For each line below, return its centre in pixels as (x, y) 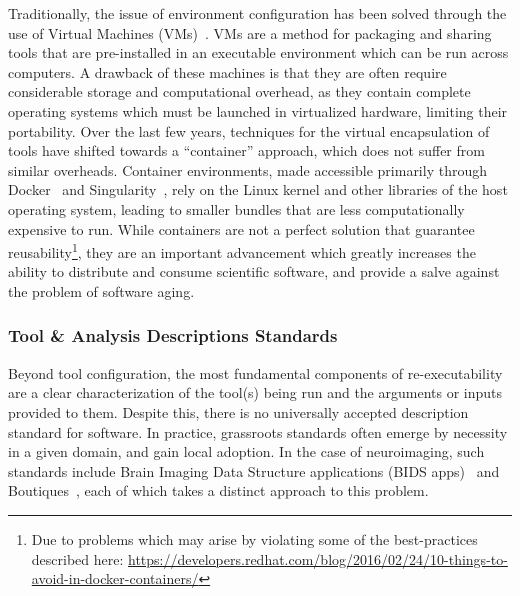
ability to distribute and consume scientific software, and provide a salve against (254, 271)
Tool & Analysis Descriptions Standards (173, 335)
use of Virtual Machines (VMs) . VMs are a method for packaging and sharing (250, 32)
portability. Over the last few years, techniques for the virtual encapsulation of (249, 130)
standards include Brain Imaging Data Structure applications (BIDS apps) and (254, 470)
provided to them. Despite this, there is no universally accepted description (238, 411)
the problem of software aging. (101, 290)
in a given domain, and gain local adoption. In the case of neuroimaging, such (246, 451)
